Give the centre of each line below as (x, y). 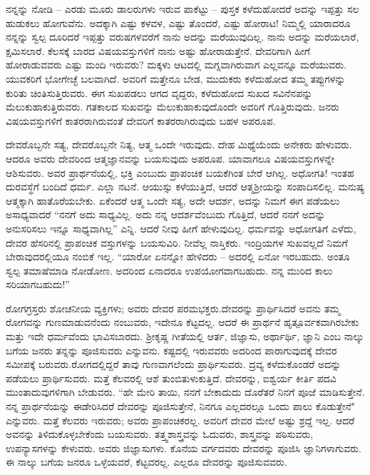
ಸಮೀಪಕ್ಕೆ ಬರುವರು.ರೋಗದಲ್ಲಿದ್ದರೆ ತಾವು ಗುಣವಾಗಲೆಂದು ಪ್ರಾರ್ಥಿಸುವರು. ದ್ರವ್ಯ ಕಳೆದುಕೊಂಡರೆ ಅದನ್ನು (174, 364)
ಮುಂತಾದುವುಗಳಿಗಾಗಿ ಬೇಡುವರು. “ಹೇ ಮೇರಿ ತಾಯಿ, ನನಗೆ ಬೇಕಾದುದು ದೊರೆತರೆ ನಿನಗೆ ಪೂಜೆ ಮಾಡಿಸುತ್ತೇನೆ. (185, 392)
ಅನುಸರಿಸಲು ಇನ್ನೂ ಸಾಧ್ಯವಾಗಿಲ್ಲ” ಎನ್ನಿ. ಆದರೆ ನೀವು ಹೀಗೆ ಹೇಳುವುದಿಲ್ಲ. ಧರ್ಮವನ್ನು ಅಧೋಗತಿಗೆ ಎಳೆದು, (181, 228)
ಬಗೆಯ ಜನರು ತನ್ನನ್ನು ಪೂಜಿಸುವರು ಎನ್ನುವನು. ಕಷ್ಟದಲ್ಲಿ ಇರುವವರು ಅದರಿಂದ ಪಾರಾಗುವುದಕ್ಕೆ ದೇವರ (171, 350)
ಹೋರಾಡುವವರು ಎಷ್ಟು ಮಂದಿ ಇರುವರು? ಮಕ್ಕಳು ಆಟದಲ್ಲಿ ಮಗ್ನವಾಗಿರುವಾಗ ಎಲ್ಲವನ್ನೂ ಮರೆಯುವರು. (176, 65)
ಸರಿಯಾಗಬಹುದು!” (38, 284)
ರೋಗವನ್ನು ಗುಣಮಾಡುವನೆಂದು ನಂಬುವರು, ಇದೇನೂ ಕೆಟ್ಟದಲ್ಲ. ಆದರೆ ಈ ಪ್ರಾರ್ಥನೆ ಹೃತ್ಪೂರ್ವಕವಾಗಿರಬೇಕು (183, 322)
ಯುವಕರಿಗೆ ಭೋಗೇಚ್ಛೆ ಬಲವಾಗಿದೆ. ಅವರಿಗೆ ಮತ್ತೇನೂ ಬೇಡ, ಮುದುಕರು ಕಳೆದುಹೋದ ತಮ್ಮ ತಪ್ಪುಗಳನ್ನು (176, 78)
